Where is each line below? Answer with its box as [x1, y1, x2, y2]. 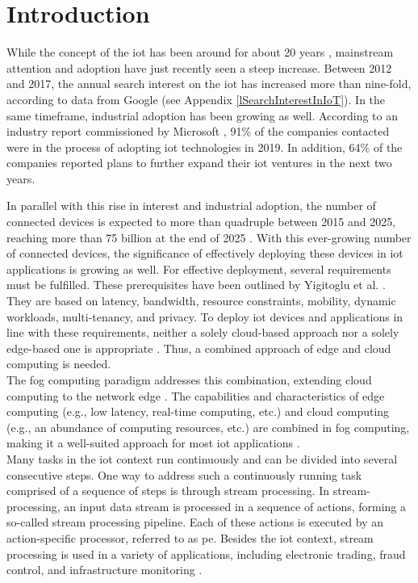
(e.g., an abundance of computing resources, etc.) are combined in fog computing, [6, 418, 410, 435]
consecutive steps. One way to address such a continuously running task [6, 466, 362, 483]
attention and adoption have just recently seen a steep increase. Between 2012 [6, 59, 392, 76]
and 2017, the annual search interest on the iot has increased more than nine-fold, [6, 75, 412, 92]
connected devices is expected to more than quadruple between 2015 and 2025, [6, 213, 396, 230]
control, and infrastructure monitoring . [6, 561, 203, 578]
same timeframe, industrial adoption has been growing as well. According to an [6, 107, 399, 124]
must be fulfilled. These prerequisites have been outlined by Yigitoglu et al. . [6, 276, 386, 293]
